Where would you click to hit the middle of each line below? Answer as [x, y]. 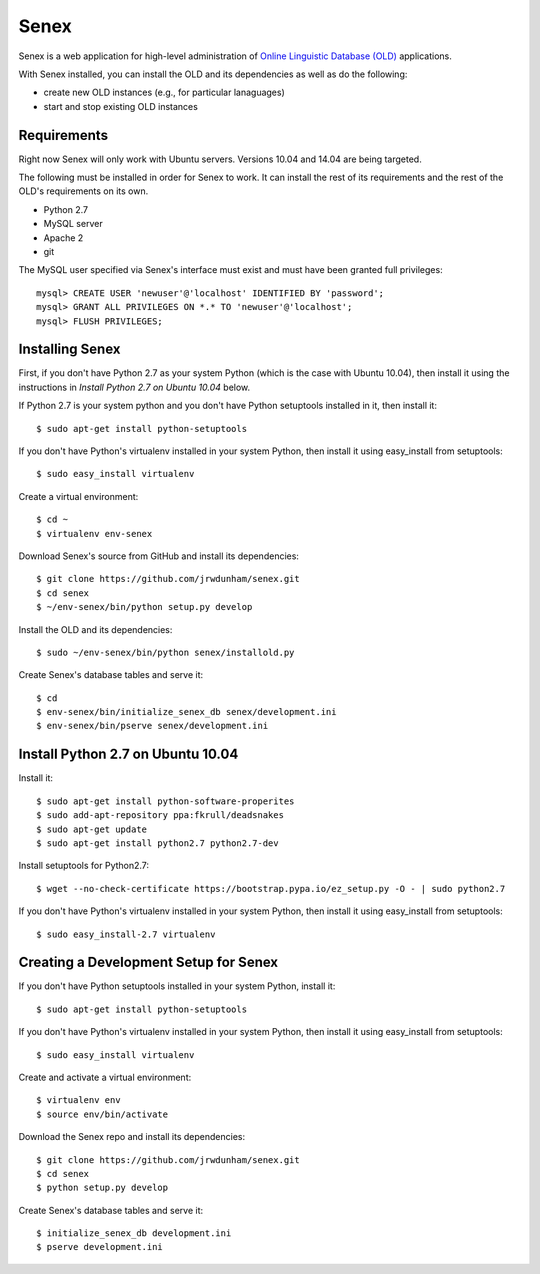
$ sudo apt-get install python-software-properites [165, 801]
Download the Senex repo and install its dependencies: [131, 1137]
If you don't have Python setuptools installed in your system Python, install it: [177, 986]
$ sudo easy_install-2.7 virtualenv [126, 934]
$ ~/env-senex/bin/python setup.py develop [144, 607]
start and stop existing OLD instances [121, 106]
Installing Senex [69, 349]
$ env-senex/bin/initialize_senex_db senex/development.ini [186, 712]
